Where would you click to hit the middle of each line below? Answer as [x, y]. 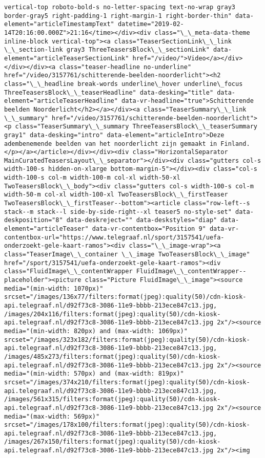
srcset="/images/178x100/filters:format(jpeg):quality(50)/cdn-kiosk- [127, 425]
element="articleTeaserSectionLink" [67, 58]
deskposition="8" [34, 220]
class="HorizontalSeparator [180, 152]
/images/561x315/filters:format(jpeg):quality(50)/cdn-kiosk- [113, 399]
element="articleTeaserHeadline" [61, 101]
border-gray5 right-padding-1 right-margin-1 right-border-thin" [118, 16]
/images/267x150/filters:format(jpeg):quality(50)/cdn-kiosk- [113, 442]
